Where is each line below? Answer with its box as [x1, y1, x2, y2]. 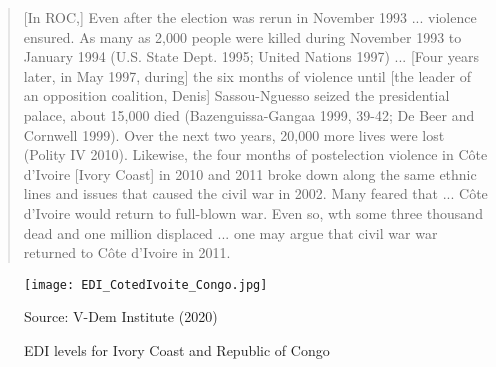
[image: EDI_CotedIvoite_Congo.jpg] [24, 277, 268, 292]
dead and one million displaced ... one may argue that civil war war [23, 222, 438, 243]
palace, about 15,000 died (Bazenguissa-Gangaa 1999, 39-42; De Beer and [23, 104, 475, 125]
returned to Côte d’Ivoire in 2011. [23, 242, 231, 263]
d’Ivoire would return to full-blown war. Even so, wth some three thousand [23, 202, 483, 223]
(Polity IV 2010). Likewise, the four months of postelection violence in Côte [23, 144, 488, 165]
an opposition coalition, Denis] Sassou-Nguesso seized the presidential [23, 85, 450, 106]
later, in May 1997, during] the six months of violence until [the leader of [23, 65, 471, 86]
